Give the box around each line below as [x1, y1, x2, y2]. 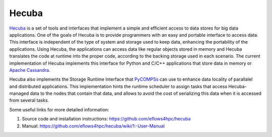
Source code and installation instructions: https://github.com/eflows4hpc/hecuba [22, 116, 191, 122]
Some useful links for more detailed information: [9, 106, 109, 112]
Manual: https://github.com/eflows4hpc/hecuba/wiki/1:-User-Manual [22, 123, 165, 129]
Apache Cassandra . [9, 67, 50, 73]
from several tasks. [9, 97, 49, 103]
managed [9, 90, 29, 96]
